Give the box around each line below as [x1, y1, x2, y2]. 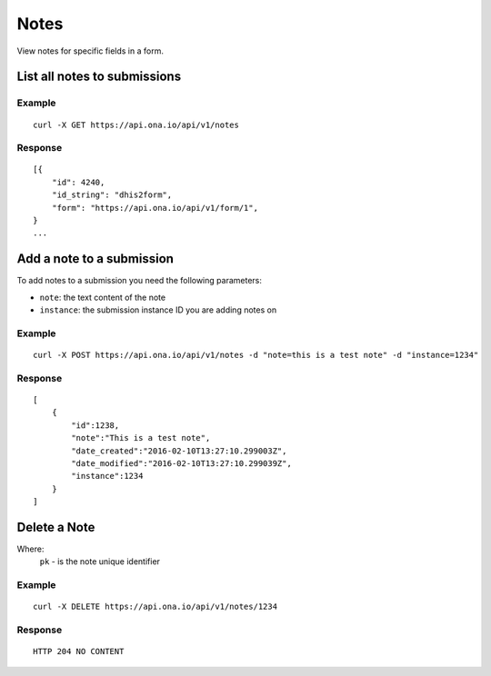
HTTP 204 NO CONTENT [33, 646, 125, 657]
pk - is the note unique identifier [39, 556, 161, 567]
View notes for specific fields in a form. [16, 45, 164, 56]
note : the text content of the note [39, 292, 166, 303]
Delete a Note [16, 519, 95, 535]
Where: [16, 543, 45, 554]
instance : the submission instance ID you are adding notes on [39, 304, 277, 315]
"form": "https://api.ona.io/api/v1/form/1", [51, 203, 259, 213]
